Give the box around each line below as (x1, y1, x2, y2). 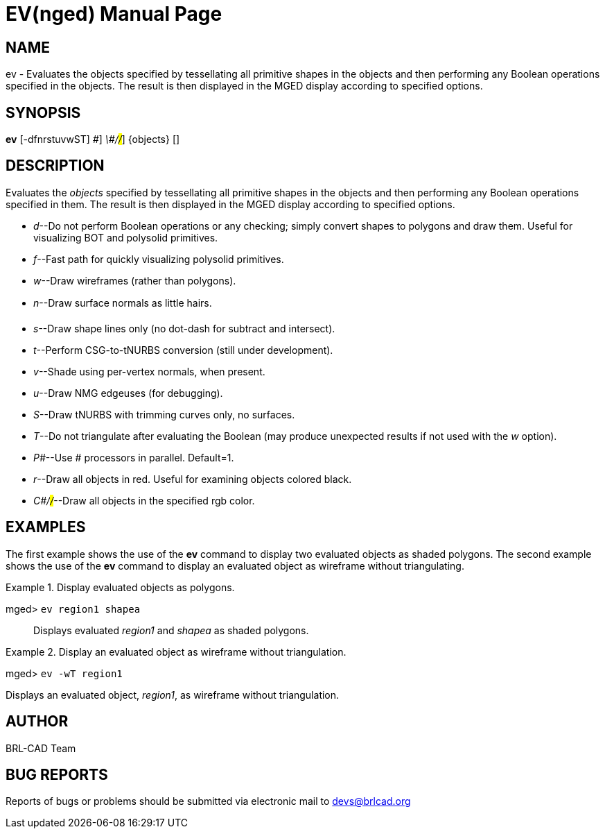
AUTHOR (6, 713, 69, 731)
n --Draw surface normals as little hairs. (33, 296, 212, 309)
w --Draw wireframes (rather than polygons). (33, 274, 236, 287)
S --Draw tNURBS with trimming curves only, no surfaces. (33, 408, 295, 420)
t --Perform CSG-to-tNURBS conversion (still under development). (33, 343, 333, 356)
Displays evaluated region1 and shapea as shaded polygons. (33, 624, 309, 636)
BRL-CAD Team (6, 742, 76, 754)
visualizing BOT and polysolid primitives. (33, 231, 218, 244)
